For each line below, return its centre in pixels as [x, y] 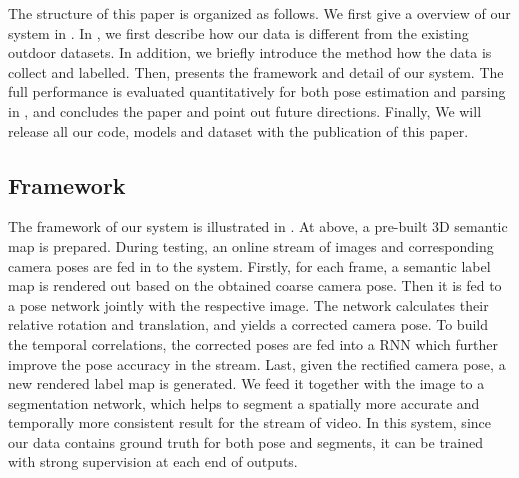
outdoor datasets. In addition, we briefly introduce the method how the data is [250, 52]
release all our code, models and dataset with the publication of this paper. [238, 130]
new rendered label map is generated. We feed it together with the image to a [246, 383]
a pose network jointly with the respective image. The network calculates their [248, 304]
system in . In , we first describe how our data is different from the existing [238, 32]
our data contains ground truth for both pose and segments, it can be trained [245, 441]
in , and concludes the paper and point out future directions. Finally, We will [245, 110]
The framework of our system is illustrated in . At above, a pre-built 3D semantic [258, 226]
